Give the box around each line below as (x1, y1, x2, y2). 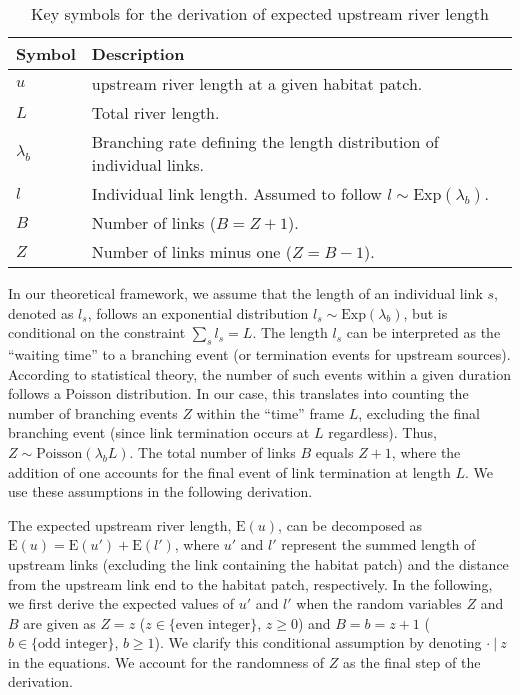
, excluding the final (358, 402, 480, 423)
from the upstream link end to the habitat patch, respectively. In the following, (8, 573, 493, 594)
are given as (23, 612, 96, 633)
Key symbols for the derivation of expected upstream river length (31, 2, 489, 25)
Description (91, 42, 185, 65)
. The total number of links (129, 441, 296, 462)
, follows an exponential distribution (87, 302, 309, 323)
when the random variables (296, 593, 462, 614)
